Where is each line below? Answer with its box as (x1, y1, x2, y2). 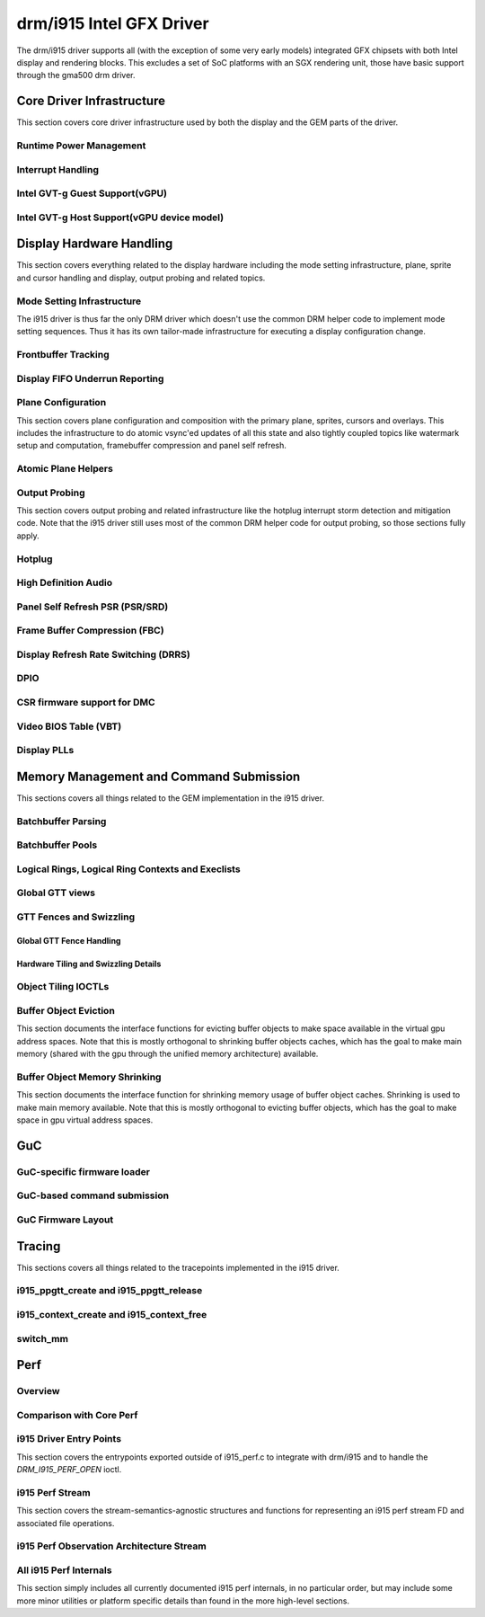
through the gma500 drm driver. (16, 70, 136, 81)
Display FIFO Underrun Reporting (16, 372, 164, 385)
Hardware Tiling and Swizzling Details (16, 958, 162, 969)
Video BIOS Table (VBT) (16, 720, 122, 733)
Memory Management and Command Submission (16, 769, 301, 784)
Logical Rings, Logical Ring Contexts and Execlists (16, 863, 242, 875)
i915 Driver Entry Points (16, 1433, 121, 1445)
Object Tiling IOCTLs (16, 981, 110, 993)
